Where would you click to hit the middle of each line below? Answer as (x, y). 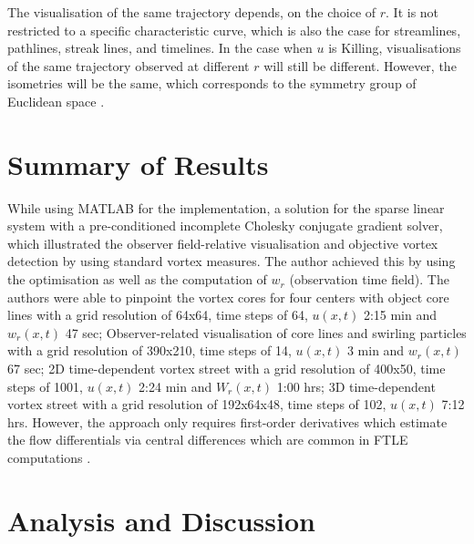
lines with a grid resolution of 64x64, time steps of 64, (158, 315)
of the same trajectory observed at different (129, 65)
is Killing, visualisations (395, 48)
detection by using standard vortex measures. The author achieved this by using (232, 261)
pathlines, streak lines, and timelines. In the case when (160, 48)
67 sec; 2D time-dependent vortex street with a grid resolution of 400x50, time (227, 369)
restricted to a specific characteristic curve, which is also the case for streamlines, (234, 30)
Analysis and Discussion (161, 520)
